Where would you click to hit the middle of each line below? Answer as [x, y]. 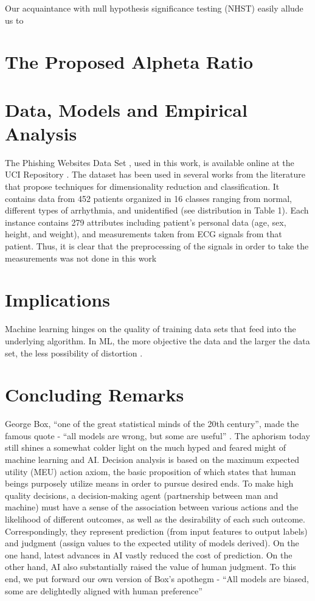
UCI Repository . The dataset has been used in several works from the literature [155, 174]
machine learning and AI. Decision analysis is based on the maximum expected [152, 460]
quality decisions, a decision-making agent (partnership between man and [142, 495]
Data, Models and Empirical [126, 109]
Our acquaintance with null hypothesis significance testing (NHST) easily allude [154, 8]
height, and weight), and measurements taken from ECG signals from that [144, 234]
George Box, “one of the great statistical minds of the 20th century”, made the [152, 424]
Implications [57, 300]
